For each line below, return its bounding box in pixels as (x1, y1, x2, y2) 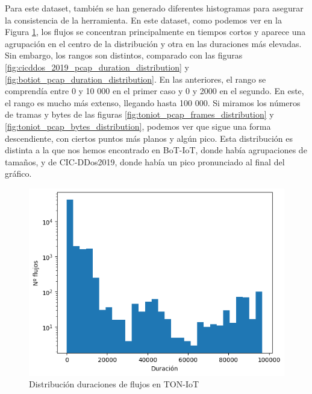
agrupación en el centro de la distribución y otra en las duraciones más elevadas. (5, 37, 302, 49)
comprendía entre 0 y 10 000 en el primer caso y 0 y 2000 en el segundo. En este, (5, 84, 304, 97)
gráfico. (5, 167, 32, 180)
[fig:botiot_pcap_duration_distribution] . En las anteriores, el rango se (5, 72, 266, 85)
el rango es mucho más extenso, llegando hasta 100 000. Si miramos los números (5, 96, 301, 109)
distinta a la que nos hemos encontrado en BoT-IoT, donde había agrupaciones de (5, 144, 307, 156)
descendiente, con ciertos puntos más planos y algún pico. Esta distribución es (5, 132, 293, 144)
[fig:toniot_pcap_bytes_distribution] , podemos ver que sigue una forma (5, 119, 271, 132)
